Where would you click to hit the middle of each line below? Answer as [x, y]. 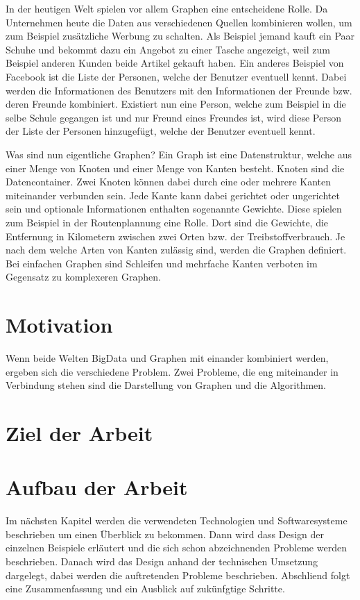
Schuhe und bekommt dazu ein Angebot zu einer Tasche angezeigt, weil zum [168, 49]
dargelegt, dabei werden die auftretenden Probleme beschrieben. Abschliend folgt [178, 575]
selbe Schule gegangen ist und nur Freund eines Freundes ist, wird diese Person [173, 117]
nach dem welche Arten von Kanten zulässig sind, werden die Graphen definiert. [176, 250]
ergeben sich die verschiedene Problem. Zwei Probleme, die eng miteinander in [172, 371]
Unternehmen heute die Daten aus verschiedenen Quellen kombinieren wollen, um [179, 22]
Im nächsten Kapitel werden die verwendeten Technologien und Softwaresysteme [177, 520]
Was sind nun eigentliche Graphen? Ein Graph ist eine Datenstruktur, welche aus [179, 154]
